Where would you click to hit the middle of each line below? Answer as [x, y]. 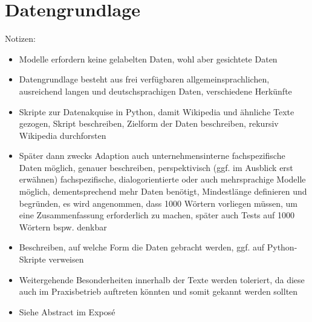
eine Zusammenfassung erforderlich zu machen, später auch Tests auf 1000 [157, 215]
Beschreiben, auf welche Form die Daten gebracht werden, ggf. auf [142, 247]
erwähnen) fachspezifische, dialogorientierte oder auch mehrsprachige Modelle [162, 179]
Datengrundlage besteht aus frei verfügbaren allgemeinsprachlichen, [144, 79]
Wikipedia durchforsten [63, 135]
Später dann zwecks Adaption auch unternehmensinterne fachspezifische [152, 156]
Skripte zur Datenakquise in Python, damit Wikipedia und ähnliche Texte [157, 111]
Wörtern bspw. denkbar [63, 226]
